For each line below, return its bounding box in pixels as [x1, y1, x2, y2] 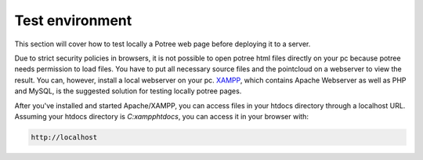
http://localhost [31, 133, 98, 141]
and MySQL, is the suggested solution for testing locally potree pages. [14, 86, 242, 96]
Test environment [14, 12, 132, 29]
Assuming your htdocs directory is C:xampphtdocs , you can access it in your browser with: [14, 111, 309, 121]
